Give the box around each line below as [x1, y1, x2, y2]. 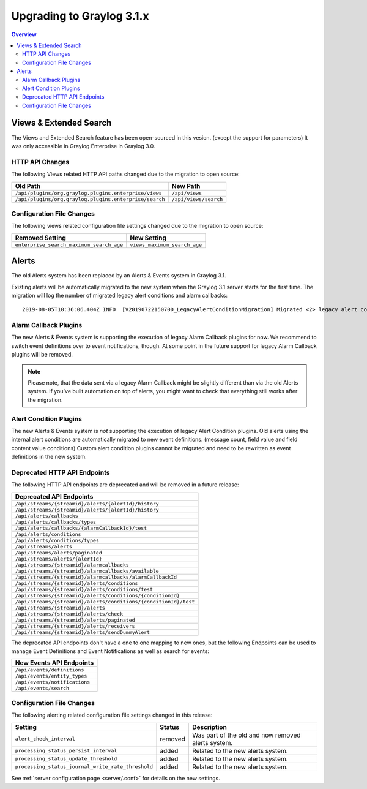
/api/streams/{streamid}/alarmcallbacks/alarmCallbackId [15, 573, 177, 580]
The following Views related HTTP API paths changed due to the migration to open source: [11, 170, 240, 178]
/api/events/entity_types [15, 673, 87, 679]
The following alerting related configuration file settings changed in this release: [11, 711, 213, 719]
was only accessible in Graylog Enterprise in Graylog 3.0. [11, 142, 155, 149]
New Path [171, 181, 201, 190]
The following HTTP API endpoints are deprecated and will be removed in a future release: [11, 481, 239, 488]
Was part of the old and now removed [191, 731, 301, 739]
